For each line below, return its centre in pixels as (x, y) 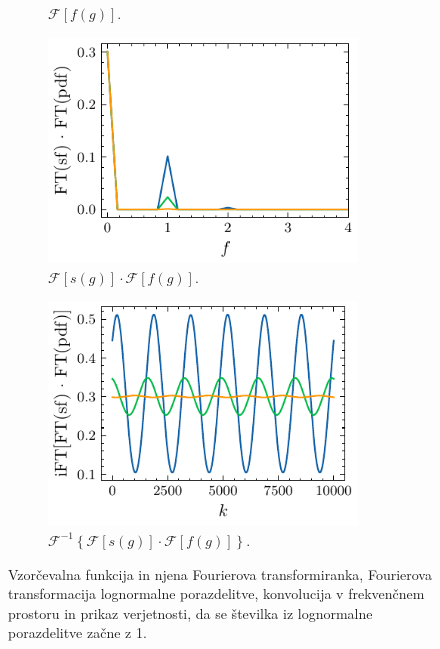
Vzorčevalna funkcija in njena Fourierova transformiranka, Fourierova (220, 573)
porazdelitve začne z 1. (77, 632)
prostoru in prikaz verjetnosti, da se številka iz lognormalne (190, 612)
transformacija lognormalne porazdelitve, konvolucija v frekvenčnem (216, 593)
